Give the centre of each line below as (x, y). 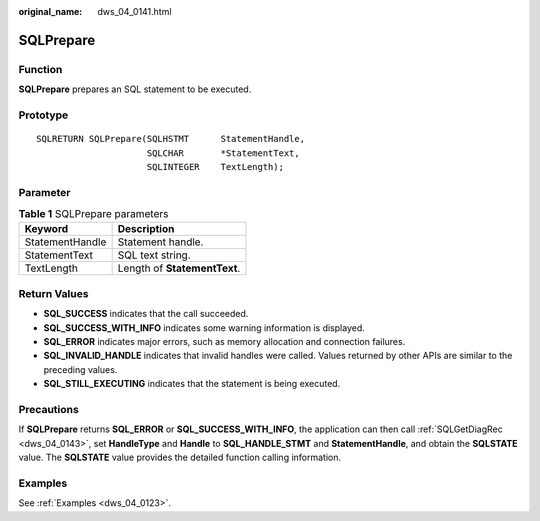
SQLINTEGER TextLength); (215, 166)
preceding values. (80, 369)
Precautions (48, 409)
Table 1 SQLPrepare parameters (93, 214)
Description (146, 229)
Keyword (46, 229)
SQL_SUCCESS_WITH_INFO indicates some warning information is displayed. (204, 327)
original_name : (50, 11)
